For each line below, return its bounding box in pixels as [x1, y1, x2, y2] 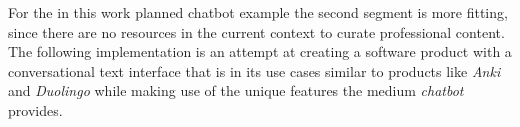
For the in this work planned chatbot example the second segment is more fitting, [8, 2, 508, 22]
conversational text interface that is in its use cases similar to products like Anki [8, 60, 501, 81]
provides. [8, 99, 63, 120]
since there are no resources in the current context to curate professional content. [8, 21, 505, 42]
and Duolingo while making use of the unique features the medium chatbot [8, 80, 464, 101]
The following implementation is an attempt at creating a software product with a [8, 41, 512, 62]
